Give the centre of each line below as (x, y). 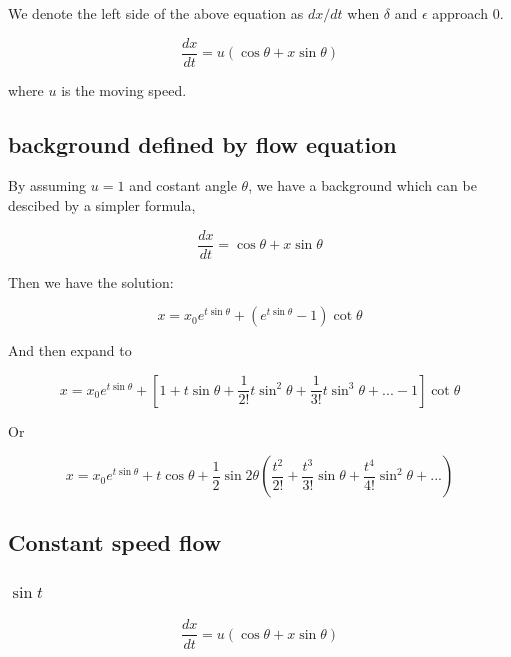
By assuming (47, 185)
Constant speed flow (115, 541)
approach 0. (468, 13)
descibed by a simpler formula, (102, 205)
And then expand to (70, 350)
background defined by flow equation (202, 143)
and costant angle (183, 185)
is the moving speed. (124, 89)
